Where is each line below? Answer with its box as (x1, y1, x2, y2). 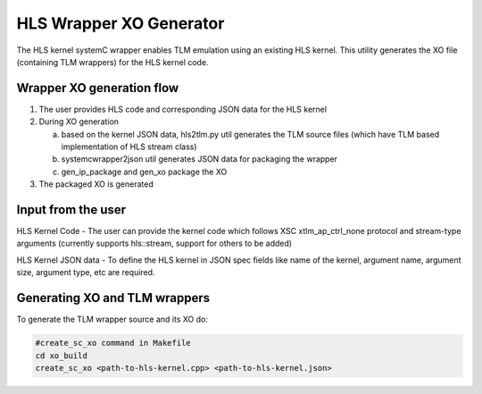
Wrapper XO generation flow (16, 80, 179, 96)
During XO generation (38, 116, 120, 127)
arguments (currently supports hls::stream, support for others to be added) (16, 238, 293, 249)
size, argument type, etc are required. (16, 267, 155, 278)
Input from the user (16, 202, 127, 217)
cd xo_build (35, 350, 88, 361)
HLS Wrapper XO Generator (16, 13, 225, 33)
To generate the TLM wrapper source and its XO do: (16, 314, 209, 325)
